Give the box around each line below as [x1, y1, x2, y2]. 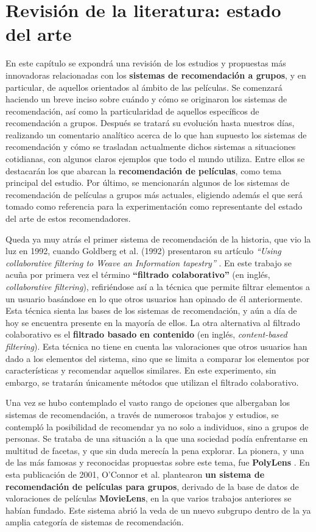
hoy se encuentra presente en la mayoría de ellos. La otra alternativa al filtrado [5, 316, 300, 328]
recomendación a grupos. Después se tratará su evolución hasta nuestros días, [5, 116, 295, 129]
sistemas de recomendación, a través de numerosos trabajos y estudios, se [5, 408, 279, 420]
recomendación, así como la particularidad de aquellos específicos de [5, 104, 259, 117]
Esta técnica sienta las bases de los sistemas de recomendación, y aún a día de [5, 304, 297, 317]
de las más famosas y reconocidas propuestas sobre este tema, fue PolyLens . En [5, 456, 310, 469]
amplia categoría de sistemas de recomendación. [5, 516, 184, 528]
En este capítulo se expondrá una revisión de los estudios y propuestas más [5, 57, 286, 69]
